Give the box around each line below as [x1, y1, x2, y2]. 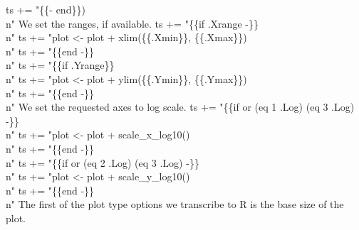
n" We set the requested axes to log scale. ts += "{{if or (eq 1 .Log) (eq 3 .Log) [6, 99, 355, 114]
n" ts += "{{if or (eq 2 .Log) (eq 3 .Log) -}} [6, 155, 199, 170]
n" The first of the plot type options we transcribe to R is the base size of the [6, 197, 344, 212]
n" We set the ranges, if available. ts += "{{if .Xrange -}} [6, 16, 259, 31]
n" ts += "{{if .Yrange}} [6, 57, 115, 72]
